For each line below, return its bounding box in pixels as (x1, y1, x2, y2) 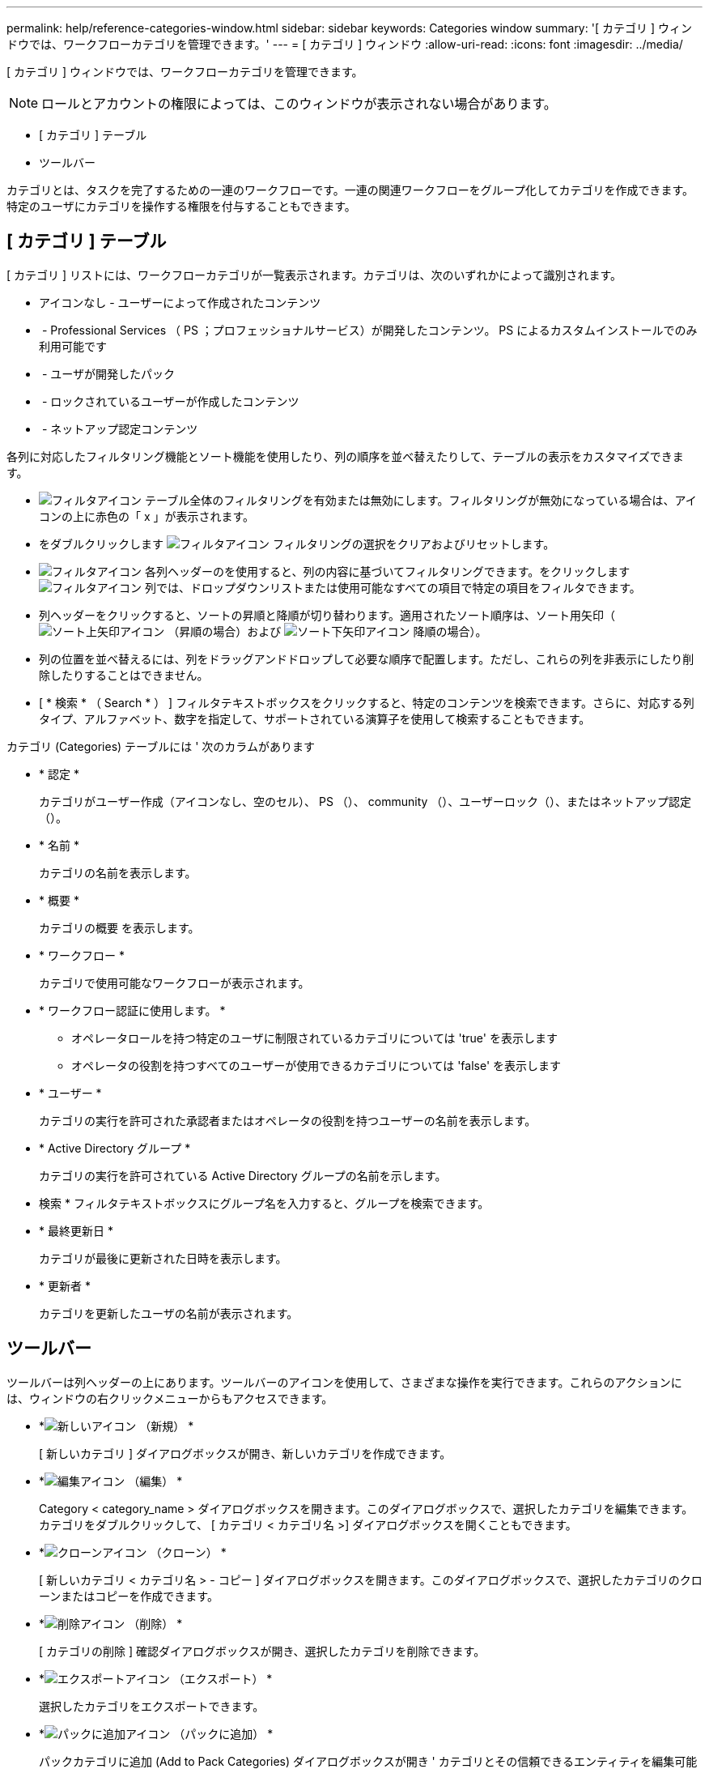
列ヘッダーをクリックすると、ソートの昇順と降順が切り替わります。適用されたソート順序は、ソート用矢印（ (39, 607, 616, 622)
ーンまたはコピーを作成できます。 (39, 1588, 219, 1603)
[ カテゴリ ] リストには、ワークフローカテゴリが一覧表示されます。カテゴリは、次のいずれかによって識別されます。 (6, 267, 622, 282)
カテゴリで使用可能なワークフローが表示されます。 (39, 975, 310, 990)
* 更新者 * (39, 1278, 91, 1293)
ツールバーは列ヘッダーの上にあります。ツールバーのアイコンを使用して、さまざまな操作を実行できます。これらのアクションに (6, 1375, 682, 1389)
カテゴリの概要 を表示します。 (39, 920, 200, 935)
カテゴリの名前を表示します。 (39, 865, 197, 880)
